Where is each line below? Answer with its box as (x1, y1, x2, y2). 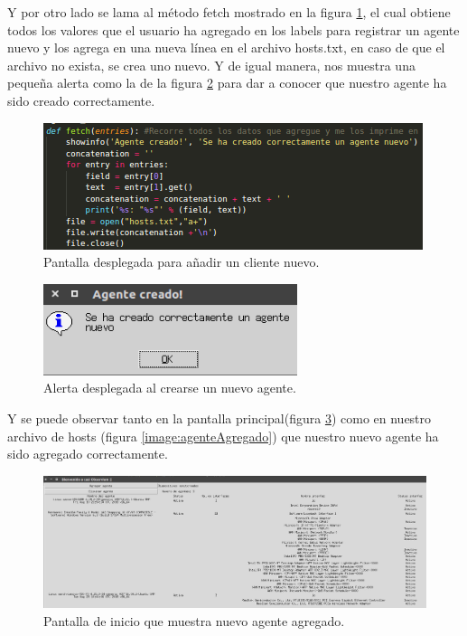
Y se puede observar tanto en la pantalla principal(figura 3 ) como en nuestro (7, 408, 432, 427)
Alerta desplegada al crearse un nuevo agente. (43, 378, 296, 397)
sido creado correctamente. (7, 90, 155, 109)
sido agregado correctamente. (7, 444, 168, 463)
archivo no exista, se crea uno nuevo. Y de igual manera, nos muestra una (7, 55, 416, 74)
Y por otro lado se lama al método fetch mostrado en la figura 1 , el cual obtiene (7, 3, 451, 21)
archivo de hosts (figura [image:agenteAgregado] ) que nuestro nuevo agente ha (7, 426, 439, 445)
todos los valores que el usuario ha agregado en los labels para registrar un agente (7, 20, 460, 39)
